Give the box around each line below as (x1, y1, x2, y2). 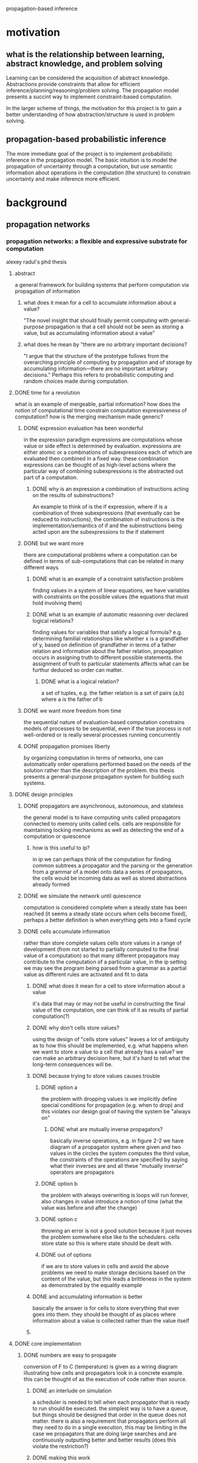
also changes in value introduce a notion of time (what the (41, 1198, 183, 1205)
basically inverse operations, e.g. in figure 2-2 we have (50, 1137, 184, 1144)
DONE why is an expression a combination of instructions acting (32, 485, 189, 492)
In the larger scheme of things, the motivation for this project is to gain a (6, 105, 182, 111)
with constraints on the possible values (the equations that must (32, 593, 189, 600)
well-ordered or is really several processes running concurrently (23, 731, 180, 738)
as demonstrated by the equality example (41, 1281, 142, 1288)
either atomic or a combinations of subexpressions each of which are (23, 449, 193, 456)
